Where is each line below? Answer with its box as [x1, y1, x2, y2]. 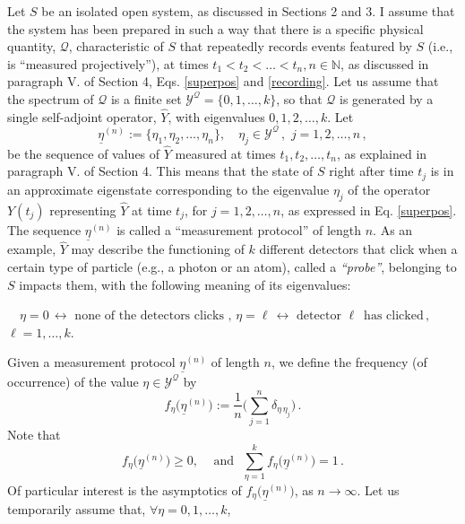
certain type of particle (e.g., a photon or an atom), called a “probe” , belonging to [7, 257, 457, 275]
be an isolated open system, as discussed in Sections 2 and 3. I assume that [41, 2, 455, 20]
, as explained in [337, 144, 427, 162]
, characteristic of [68, 37, 164, 56]
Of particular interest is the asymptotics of [7, 481, 242, 500]
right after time [329, 162, 414, 180]
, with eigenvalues [168, 107, 265, 126]
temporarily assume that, [7, 500, 146, 519]
